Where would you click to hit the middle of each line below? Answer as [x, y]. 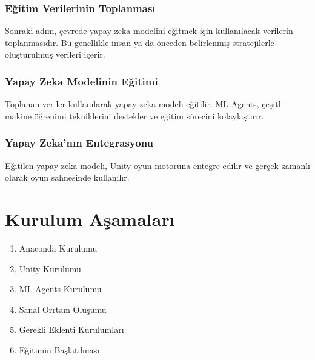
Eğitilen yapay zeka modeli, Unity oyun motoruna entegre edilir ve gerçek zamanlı [157, 165]
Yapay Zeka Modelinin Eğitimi [81, 81]
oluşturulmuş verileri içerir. [55, 54]
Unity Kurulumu [50, 268]
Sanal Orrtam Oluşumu [63, 309]
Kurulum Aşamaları [90, 219]
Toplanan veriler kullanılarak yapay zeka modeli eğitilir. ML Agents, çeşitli [144, 104]
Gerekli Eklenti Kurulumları [71, 329]
